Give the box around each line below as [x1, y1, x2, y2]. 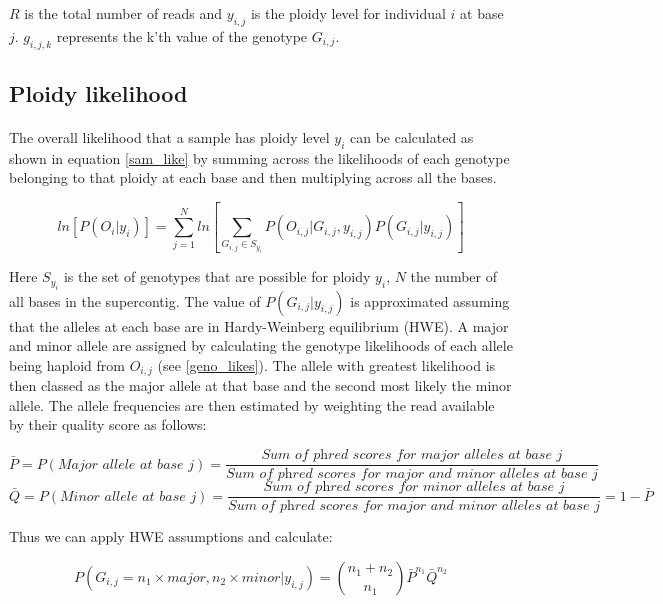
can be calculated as [350, 126, 474, 147]
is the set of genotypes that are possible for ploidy [63, 266, 371, 287]
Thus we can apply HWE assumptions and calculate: [9, 526, 333, 547]
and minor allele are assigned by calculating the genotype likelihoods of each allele [9, 335, 513, 356]
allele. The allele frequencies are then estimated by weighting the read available [9, 394, 495, 415]
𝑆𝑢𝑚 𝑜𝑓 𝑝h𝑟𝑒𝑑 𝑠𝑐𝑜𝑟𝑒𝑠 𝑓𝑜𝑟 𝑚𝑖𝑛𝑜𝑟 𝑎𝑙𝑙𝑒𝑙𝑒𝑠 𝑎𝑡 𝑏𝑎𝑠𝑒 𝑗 [263, 480, 565, 495]
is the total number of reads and [24, 3, 223, 23]
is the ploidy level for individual [250, 3, 446, 23]
